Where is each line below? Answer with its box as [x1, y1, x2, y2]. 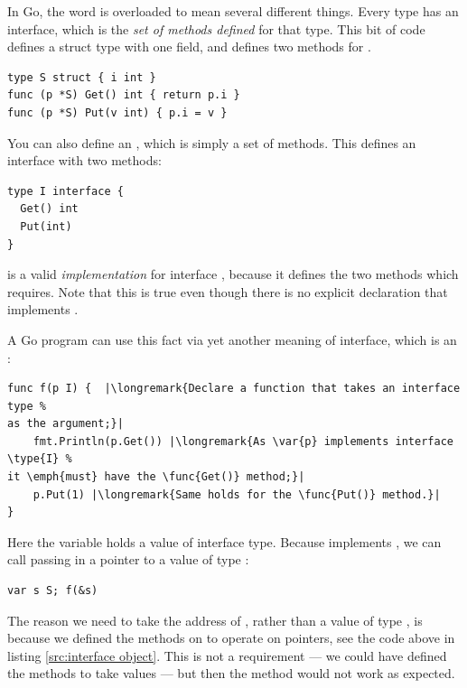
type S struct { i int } [7, 70, 156, 84]
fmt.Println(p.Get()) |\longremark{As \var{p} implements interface [33, 434, 453, 448]
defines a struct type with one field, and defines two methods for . [7, 37, 371, 56]
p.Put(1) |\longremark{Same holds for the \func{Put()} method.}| [33, 488, 441, 501]
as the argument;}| [7, 417, 124, 431]
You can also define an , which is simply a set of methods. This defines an [7, 133, 416, 152]
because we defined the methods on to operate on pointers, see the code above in [7, 628, 455, 647]
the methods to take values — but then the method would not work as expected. [7, 664, 455, 683]
